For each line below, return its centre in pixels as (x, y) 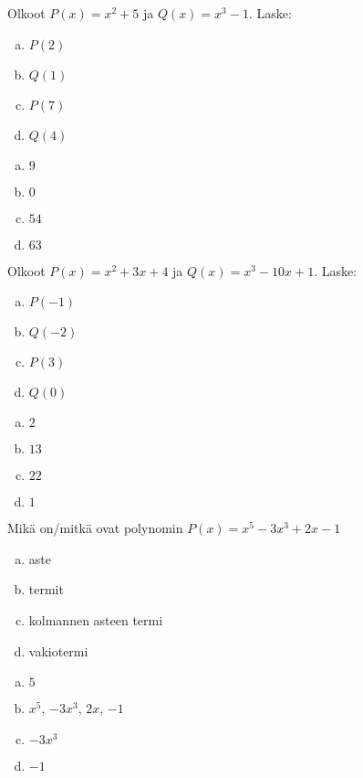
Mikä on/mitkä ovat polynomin (95, 528)
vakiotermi (58, 650)
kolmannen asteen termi (96, 619)
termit (46, 589)
